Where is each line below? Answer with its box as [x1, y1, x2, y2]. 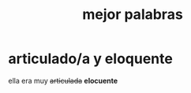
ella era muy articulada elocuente [8, 76, 118, 85]
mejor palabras [82, 6, 183, 24]
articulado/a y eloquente [8, 50, 174, 68]
